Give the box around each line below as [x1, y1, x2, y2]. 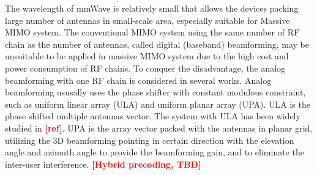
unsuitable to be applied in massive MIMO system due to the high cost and [5, 50, 289, 62]
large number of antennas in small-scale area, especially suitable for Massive [5, 13, 290, 26]
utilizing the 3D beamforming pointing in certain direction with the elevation [5, 133, 294, 146]
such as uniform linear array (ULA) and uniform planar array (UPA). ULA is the [5, 97, 310, 110]
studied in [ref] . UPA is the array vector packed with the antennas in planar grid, [5, 121, 313, 134]
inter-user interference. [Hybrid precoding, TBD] [5, 157, 201, 170]
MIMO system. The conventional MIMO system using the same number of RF [5, 26, 300, 39]
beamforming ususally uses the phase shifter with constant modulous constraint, [5, 86, 306, 99]
